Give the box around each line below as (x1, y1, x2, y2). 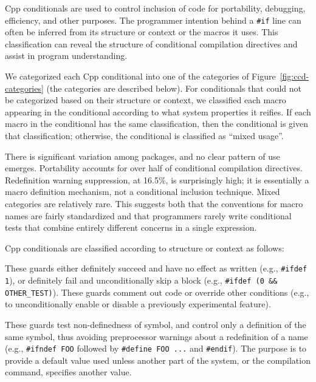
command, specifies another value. (5, 366, 132, 378)
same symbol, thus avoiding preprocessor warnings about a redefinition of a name (5, 330, 308, 343)
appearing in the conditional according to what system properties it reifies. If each (5, 105, 311, 118)
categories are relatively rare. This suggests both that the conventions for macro (5, 197, 303, 210)
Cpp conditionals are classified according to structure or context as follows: (5, 241, 284, 254)
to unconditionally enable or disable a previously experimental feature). (5, 298, 271, 310)
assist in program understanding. (5, 49, 128, 62)
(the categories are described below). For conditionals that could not (46, 81, 301, 94)
